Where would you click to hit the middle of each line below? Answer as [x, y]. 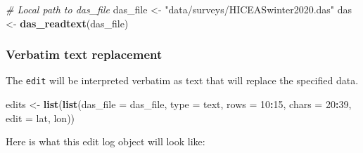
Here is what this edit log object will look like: [106, 141]
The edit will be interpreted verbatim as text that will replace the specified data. [182, 80]
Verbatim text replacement [84, 54]
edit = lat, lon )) [40, 118]
